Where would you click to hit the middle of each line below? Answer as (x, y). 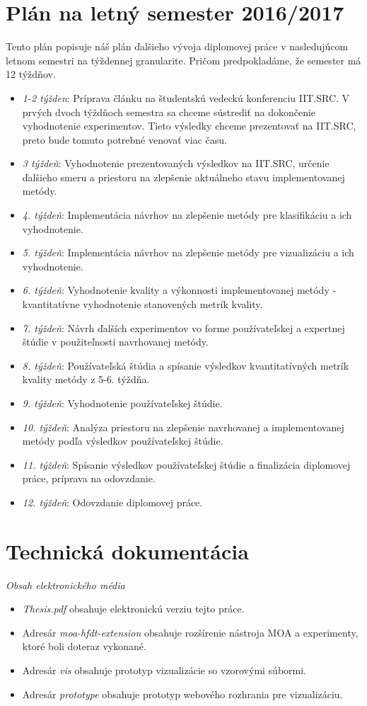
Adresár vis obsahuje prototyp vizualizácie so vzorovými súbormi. (164, 670)
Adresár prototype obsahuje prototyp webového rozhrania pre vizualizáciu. (182, 694)
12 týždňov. (31, 74)
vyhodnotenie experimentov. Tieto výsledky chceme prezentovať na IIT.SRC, (189, 126)
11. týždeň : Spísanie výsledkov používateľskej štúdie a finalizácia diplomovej (186, 464)
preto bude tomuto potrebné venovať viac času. (124, 139)
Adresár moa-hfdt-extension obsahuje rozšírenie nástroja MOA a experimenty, (190, 632)
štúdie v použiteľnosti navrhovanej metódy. (115, 342)
